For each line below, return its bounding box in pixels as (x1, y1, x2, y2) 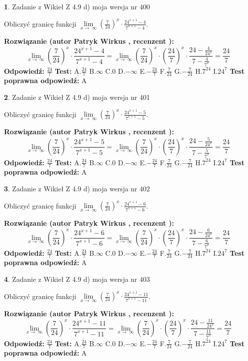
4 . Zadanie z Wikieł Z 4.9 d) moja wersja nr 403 (4, 273, 150, 284)
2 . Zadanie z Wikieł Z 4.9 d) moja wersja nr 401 (4, 91, 150, 102)
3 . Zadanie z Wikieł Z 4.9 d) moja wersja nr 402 (4, 183, 150, 193)
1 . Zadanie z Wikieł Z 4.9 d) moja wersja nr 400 (4, 1, 150, 11)
